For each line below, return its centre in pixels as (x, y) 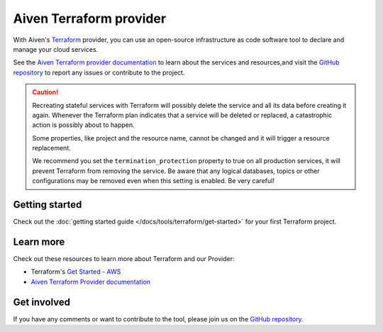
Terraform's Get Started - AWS (76, 272)
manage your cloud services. (56, 49)
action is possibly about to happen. (83, 125)
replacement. (51, 148)
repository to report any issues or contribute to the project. (99, 72)
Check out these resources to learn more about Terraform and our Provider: (124, 259)
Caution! (45, 92)
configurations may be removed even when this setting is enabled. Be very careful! (153, 181)
